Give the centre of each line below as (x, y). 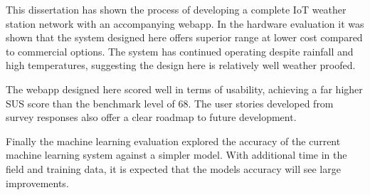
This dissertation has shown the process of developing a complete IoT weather (176, 9)
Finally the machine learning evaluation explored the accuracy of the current (173, 141)
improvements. (37, 183)
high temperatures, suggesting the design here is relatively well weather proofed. (181, 65)
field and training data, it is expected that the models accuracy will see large (173, 168)
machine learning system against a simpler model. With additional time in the (176, 155)
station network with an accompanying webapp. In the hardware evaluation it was (185, 23)
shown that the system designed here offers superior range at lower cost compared (184, 37)
